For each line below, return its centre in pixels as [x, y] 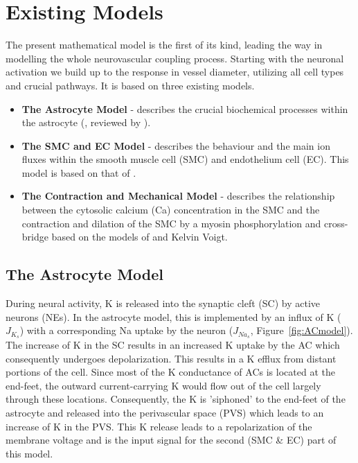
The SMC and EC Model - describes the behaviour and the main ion [176, 145]
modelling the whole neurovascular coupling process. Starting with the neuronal [175, 58]
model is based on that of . [79, 172]
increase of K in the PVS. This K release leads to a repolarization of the [159, 426]
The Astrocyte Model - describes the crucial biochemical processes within [185, 108]
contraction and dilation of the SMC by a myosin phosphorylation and [171, 223]
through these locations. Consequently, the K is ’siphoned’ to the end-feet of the [176, 399]
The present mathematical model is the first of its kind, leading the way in [164, 45]
